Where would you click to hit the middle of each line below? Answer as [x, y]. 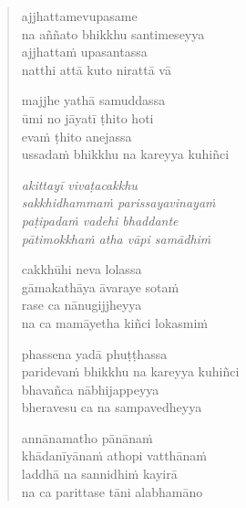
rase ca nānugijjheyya [82, 305]
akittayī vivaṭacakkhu [79, 184]
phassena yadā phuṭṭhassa [94, 353]
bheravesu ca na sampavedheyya [112, 407]
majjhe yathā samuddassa [93, 100]
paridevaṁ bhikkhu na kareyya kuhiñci [130, 371]
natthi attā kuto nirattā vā [96, 69]
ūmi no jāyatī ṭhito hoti [87, 117]
